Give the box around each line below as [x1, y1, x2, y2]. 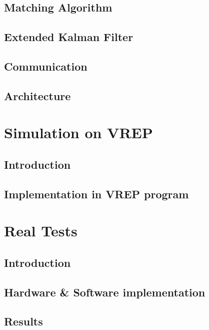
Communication [4, 58, 87, 74]
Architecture [4, 88, 71, 103]
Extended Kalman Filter [4, 29, 133, 45]
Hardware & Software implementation [4, 284, 205, 299]
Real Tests [4, 220, 77, 241]
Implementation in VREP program [4, 186, 189, 201]
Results [4, 313, 43, 329]
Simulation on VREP [4, 122, 153, 143]
